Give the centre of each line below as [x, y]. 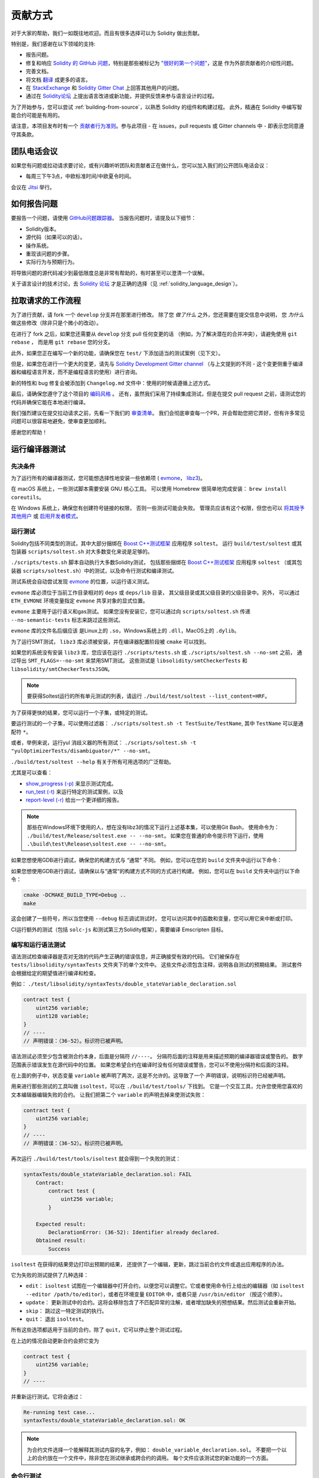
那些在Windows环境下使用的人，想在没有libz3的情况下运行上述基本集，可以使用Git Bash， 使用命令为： [153, 827]
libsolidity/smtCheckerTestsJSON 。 [62, 669]
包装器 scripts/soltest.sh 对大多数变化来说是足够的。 [82, 552]
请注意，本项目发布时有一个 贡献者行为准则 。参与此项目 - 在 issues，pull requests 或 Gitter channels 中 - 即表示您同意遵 [157, 126]
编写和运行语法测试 [38, 945]
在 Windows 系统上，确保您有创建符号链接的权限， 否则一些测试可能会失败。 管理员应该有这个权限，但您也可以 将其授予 [158, 508]
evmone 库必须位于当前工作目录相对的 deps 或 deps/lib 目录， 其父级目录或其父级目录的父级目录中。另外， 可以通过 [155, 592]
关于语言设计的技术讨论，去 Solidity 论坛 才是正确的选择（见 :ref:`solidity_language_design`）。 [126, 284]
